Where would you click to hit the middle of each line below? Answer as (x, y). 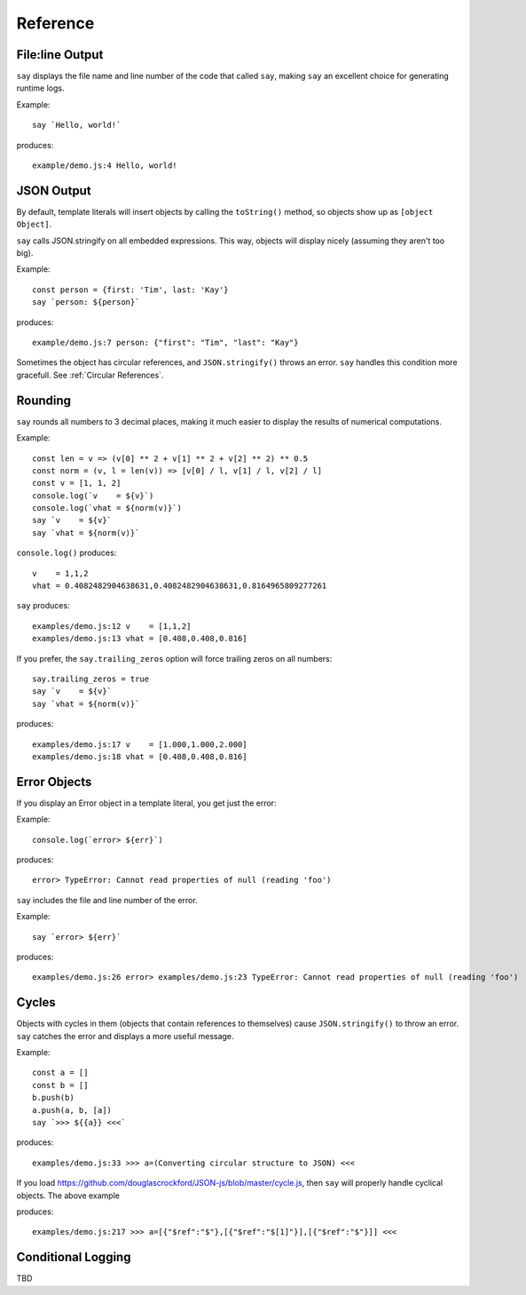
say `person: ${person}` (86, 302)
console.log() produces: (67, 553)
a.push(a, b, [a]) (72, 1110)
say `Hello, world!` (77, 125)
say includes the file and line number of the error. (107, 900)
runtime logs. (40, 88)
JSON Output (54, 191)
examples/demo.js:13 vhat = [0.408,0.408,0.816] (140, 639)
